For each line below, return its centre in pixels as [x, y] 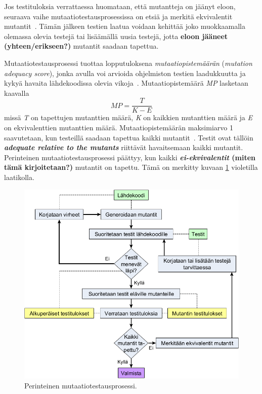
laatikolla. [19, 177]
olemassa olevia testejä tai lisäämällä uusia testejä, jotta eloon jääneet [116, 36]
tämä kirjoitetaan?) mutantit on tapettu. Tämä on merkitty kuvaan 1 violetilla [131, 167]
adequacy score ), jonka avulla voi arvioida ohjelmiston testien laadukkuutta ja [125, 73]
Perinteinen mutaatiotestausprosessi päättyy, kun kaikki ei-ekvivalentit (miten [130, 157]
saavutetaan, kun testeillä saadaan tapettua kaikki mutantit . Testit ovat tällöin [129, 137]
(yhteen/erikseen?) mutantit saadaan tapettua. [81, 46]
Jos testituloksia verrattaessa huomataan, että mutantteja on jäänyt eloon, [120, 6]
